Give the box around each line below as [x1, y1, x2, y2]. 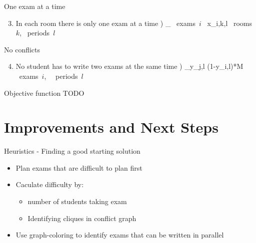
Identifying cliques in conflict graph [27, 213, 136, 223]
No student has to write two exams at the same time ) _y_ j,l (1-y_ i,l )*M [15, 61, 243, 71]
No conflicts [4, 44, 40, 54]
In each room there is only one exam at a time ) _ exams [15, 17, 195, 28]
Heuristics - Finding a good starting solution [4, 146, 140, 156]
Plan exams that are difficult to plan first [15, 162, 142, 173]
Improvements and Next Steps [4, 117, 218, 137]
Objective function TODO [4, 87, 84, 98]
